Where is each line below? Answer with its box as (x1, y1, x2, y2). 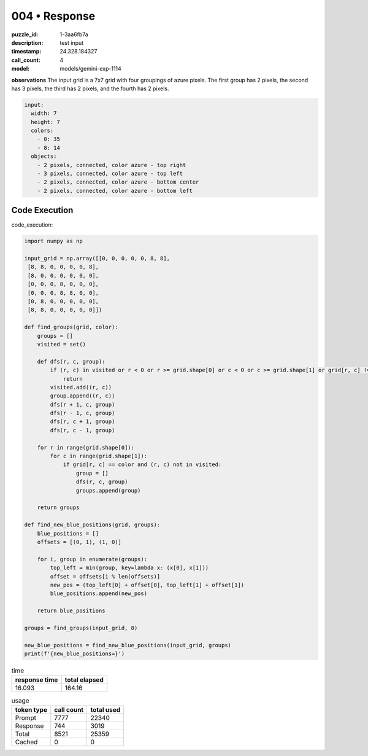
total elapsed (64, 676, 104, 684)
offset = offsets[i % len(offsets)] (50, 573, 161, 580)
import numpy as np (24, 238, 83, 245)
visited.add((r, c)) (50, 384, 112, 391)
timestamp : (11, 48, 42, 55)
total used (90, 705, 121, 714)
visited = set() (37, 341, 86, 348)
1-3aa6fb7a (59, 31, 88, 38)
